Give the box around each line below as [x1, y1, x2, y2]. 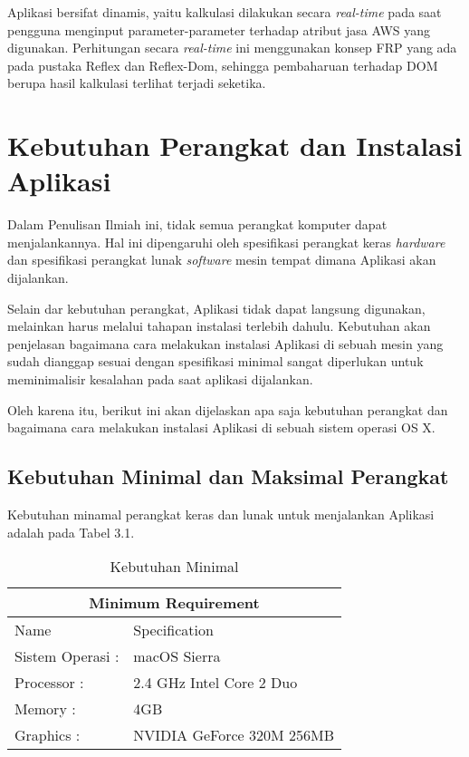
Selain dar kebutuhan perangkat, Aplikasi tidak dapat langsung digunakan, [7, 298, 426, 317]
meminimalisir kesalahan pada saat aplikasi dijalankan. [7, 370, 313, 389]
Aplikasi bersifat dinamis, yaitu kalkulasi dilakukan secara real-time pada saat [7, 3, 442, 21]
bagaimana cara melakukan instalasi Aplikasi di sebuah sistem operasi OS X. [7, 418, 435, 437]
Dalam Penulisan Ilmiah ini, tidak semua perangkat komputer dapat [7, 215, 388, 234]
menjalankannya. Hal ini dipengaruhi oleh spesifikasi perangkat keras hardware [7, 232, 445, 251]
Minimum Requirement [89, 592, 260, 614]
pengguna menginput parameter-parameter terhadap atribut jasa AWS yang [7, 20, 431, 39]
